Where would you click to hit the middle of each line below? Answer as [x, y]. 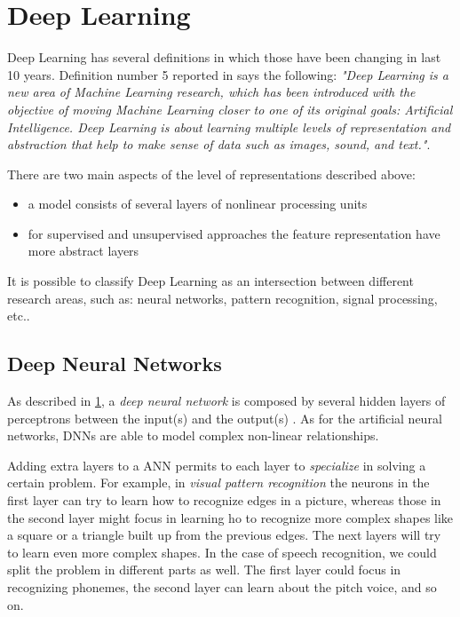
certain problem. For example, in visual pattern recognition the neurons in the [218, 483]
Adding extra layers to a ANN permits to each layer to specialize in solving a [217, 465]
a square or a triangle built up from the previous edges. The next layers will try [224, 535]
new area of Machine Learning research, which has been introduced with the [211, 92]
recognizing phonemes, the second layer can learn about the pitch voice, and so [222, 586]
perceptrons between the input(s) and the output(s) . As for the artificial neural [225, 418]
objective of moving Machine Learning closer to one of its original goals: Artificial [230, 109]
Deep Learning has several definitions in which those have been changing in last [224, 57]
